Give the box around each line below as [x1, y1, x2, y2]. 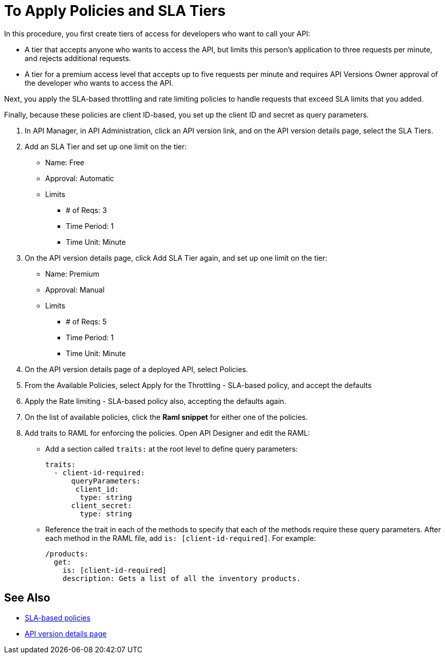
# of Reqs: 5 [66, 317, 107, 326]
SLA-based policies [25, 613, 90, 622]
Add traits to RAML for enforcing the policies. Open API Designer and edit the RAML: [25, 428, 310, 437]
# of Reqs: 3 [66, 205, 107, 215]
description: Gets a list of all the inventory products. [62, 574, 301, 583]
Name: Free [45, 158, 85, 167]
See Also [4, 591, 50, 605]
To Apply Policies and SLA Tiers [4, 2, 226, 20]
